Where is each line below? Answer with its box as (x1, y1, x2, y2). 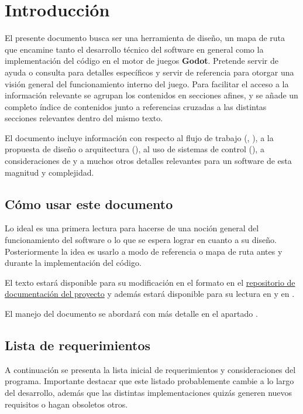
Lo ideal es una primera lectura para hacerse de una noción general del (5, 222, 259, 234)
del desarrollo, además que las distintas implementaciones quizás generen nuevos (5, 386, 292, 398)
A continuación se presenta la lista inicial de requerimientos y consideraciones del (5, 363, 296, 375)
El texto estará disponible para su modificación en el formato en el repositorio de (5, 276, 295, 288)
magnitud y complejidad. (5, 166, 94, 178)
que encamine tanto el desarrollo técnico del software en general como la (5, 43, 264, 55)
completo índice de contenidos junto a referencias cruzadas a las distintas (5, 100, 267, 112)
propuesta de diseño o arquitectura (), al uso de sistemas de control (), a (5, 143, 264, 155)
